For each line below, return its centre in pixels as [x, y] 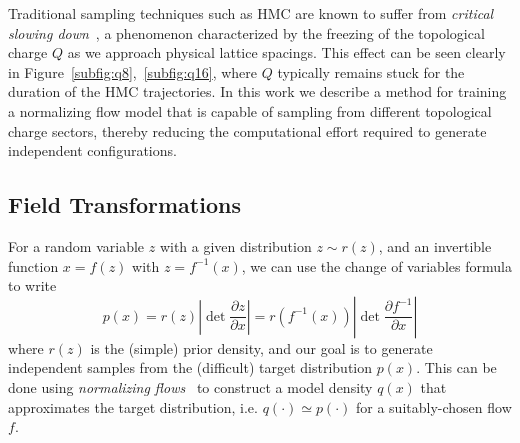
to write [32, 285]
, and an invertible [435, 245]
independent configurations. [92, 150]
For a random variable [76, 245]
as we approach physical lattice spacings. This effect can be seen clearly [286, 52]
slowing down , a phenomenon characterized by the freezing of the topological [246, 32]
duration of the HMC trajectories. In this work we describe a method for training [257, 91]
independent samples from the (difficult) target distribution [190, 367]
